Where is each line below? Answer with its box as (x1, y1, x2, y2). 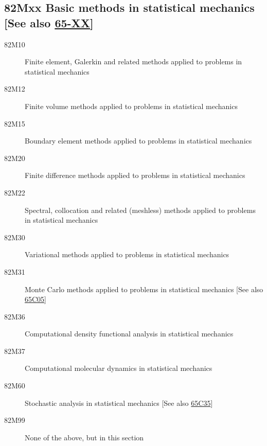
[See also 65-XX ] (4, 14, 94, 30)
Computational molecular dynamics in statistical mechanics (25, 363, 212, 373)
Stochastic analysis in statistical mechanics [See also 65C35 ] (25, 397, 213, 408)
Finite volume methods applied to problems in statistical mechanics (25, 100, 238, 111)
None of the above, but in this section (25, 432, 144, 442)
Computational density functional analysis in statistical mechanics (25, 328, 234, 339)
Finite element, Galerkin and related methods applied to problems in (25, 56, 242, 67)
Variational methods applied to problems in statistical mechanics (25, 249, 229, 260)
